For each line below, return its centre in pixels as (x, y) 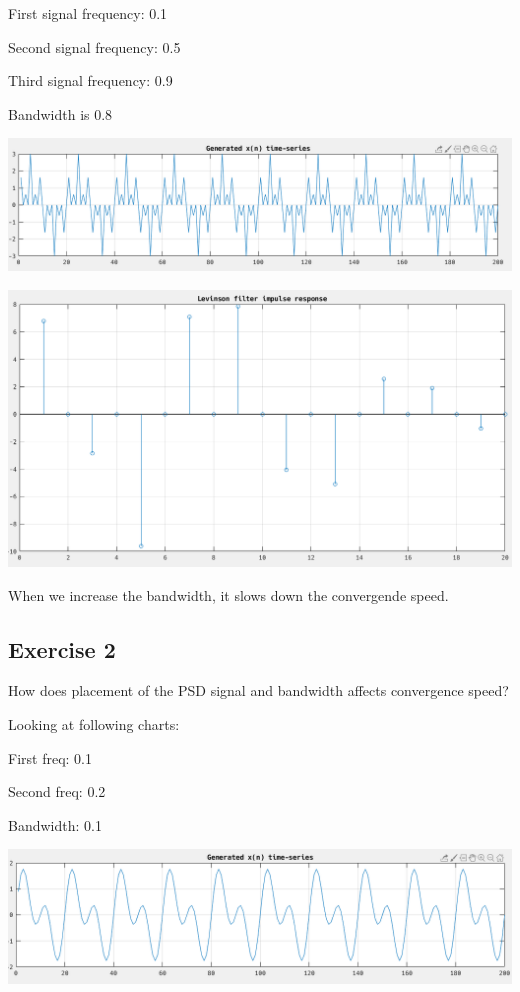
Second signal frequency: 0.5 (94, 46)
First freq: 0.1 (50, 757)
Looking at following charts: (94, 723)
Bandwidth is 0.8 (60, 113)
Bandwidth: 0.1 (55, 824)
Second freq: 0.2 (57, 791)
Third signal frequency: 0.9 (90, 80)
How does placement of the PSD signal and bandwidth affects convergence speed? (258, 690)
